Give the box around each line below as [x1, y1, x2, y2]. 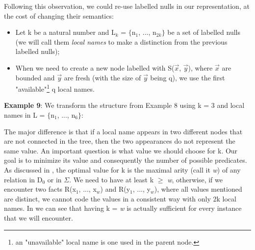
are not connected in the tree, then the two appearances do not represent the [4, 136, 235, 146]
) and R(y [100, 184, 130, 194]
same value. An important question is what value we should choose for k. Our [4, 145, 238, 155]
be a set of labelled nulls [167, 27, 241, 37]
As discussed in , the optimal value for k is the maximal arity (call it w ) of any [4, 164, 241, 175]
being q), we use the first [150, 72, 225, 82]
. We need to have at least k [69, 174, 154, 184]
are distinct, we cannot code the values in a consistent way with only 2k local [4, 193, 236, 203]
